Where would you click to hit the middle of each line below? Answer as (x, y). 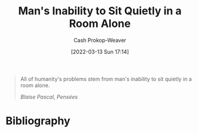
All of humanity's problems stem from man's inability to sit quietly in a (106, 79)
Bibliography (38, 121)
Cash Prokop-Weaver (100, 40)
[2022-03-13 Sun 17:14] (100, 51)
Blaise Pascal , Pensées (49, 97)
